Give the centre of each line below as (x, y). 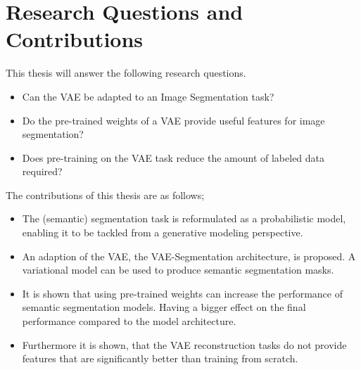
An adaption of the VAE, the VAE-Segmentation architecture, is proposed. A (189, 256)
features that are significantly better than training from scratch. (160, 358)
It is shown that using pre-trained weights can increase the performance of (182, 293)
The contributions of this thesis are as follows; (105, 194)
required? (42, 171)
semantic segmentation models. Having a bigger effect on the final (164, 307)
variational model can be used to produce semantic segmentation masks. (178, 270)
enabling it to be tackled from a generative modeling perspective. (163, 232)
